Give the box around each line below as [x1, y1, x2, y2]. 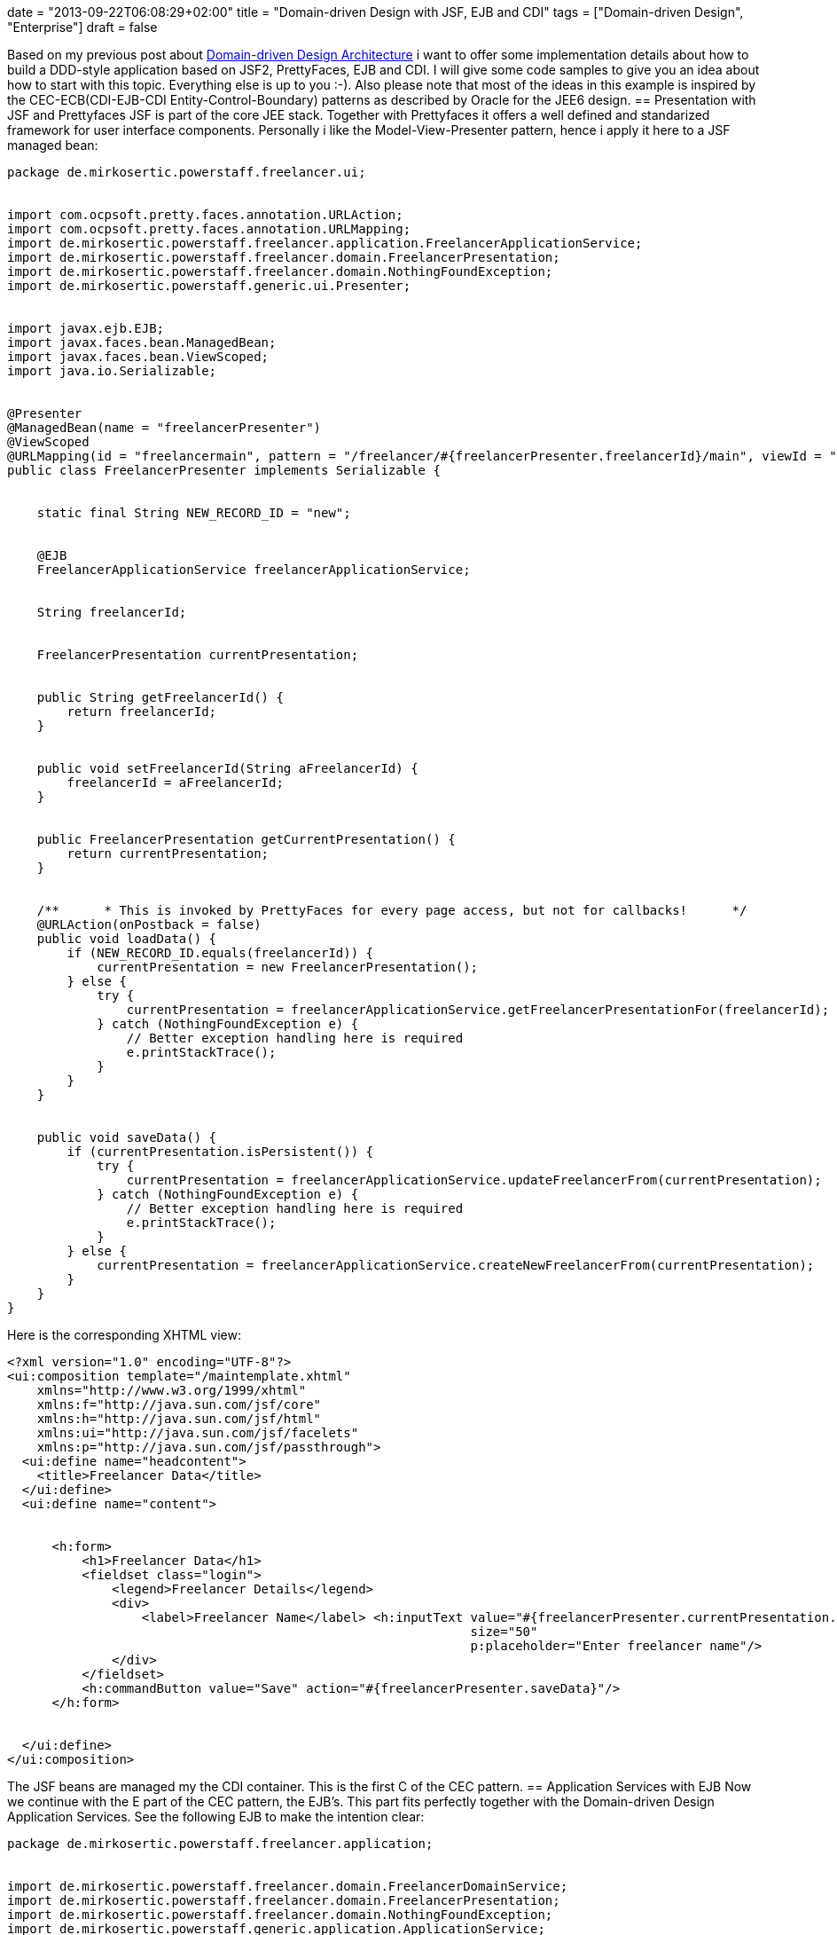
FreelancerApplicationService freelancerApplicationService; [36, 562, 471, 577]
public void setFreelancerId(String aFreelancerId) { [36, 761, 418, 775]
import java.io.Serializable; [7, 364, 217, 378]
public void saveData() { [36, 1130, 217, 1144]
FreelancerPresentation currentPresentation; [36, 648, 359, 662]
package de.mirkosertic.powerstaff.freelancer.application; [7, 1837, 434, 1851]
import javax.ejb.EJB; [7, 321, 165, 335]
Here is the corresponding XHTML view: [7, 1327, 241, 1342]
